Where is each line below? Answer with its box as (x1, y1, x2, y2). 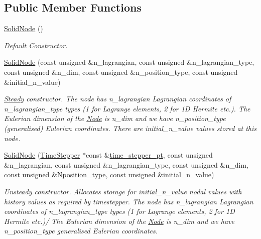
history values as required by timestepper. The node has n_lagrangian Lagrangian (4, 196, 253, 206)
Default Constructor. (4, 40, 68, 50)
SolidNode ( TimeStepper (4, 150, 80, 160)
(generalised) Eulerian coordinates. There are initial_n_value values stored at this (4, 123, 257, 133)
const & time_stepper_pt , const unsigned (86, 150, 213, 160)
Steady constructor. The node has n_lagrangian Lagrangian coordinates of (4, 93, 231, 104)
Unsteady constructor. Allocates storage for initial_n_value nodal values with (4, 186, 242, 196)
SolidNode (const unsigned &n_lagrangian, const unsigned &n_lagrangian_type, (4, 57, 254, 67)
